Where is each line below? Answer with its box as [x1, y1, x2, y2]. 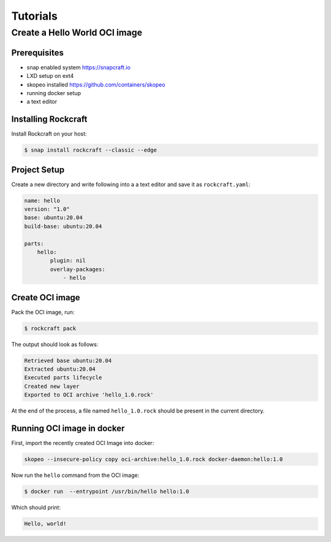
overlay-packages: [50, 266, 105, 273]
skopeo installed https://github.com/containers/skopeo [26, 80, 165, 88]
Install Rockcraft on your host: [11, 130, 87, 137]
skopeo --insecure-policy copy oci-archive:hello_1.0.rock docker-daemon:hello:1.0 [24, 456, 283, 463]
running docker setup [26, 89, 81, 96]
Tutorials [11, 9, 58, 23]
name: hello [24, 197, 61, 204]
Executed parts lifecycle [24, 374, 102, 381]
